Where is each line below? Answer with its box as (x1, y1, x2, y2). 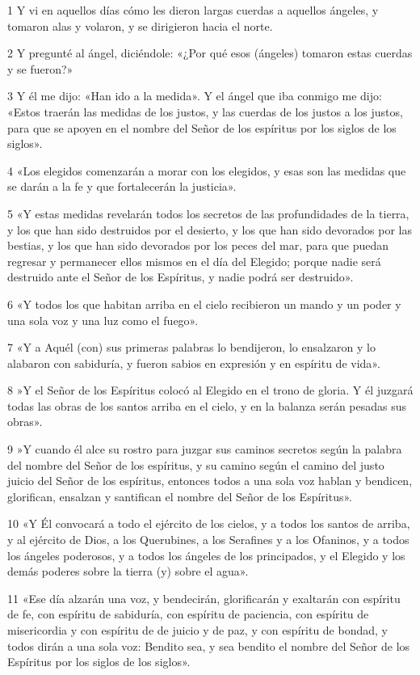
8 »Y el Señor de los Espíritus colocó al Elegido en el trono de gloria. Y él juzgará (7, 382, 414, 399)
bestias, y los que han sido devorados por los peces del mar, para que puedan (7, 237, 389, 254)
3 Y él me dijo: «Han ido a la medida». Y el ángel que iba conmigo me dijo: (7, 87, 382, 104)
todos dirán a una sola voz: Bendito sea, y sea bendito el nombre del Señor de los (7, 637, 410, 654)
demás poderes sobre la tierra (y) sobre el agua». (7, 563, 249, 580)
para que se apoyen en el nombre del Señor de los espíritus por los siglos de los (7, 119, 397, 136)
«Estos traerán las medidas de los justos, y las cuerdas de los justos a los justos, (7, 103, 403, 120)
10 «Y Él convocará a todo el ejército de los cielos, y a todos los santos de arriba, (7, 515, 410, 532)
